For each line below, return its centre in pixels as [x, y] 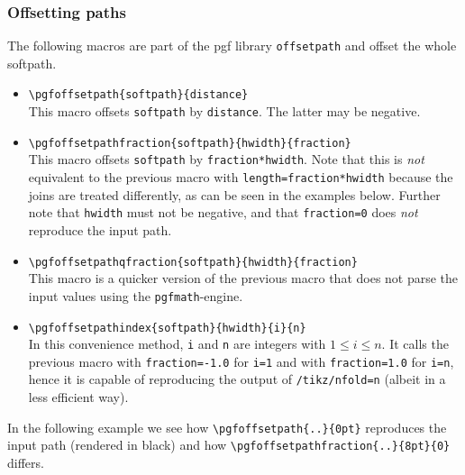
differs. [26, 463]
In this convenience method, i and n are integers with [177, 344]
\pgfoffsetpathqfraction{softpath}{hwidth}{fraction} [193, 262]
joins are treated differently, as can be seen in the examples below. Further [234, 194]
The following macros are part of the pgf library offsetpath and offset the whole [232, 46]
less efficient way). [78, 397]
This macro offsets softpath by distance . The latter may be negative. [224, 111]
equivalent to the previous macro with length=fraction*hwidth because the [241, 177]
